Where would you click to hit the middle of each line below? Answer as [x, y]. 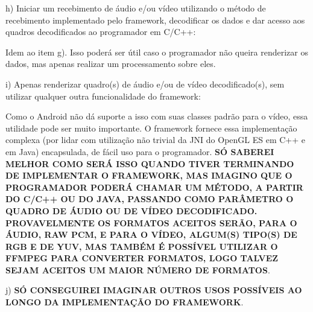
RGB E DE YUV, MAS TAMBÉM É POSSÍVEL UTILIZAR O [142, 246]
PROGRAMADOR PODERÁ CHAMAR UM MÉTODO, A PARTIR [154, 187]
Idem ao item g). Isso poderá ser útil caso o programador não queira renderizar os [157, 52]
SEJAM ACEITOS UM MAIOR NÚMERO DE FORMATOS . [138, 269]
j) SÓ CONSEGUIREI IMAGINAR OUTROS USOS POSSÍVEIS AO [154, 290]
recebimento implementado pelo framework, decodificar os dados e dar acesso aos [155, 20]
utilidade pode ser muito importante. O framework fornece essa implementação [151, 128]
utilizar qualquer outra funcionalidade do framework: [103, 96]
